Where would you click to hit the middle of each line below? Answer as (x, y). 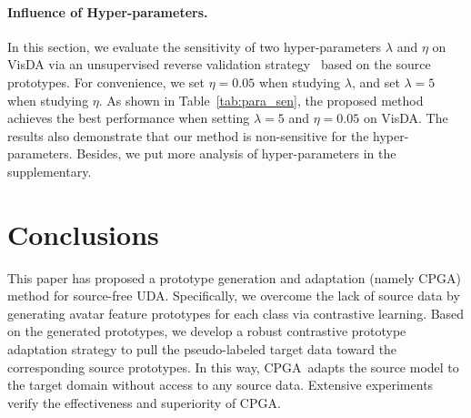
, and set (376, 82)
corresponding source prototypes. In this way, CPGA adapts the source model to (233, 367)
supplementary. (50, 171)
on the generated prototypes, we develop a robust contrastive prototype (207, 331)
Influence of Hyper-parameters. (108, 11)
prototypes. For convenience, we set (106, 82)
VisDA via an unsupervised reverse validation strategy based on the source (219, 64)
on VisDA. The (406, 118)
